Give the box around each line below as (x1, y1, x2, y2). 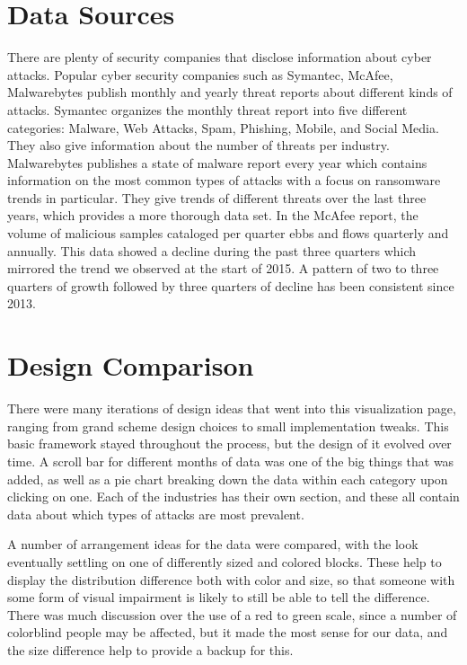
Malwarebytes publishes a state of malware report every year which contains (7, 153, 427, 172)
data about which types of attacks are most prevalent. (7, 504, 304, 523)
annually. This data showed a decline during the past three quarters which (7, 241, 417, 260)
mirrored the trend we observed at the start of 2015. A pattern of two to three (7, 259, 439, 278)
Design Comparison (7, 347, 254, 384)
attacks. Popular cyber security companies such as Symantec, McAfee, (7, 65, 393, 84)
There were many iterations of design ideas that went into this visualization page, (7, 399, 456, 418)
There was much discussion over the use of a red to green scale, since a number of (7, 605, 457, 624)
